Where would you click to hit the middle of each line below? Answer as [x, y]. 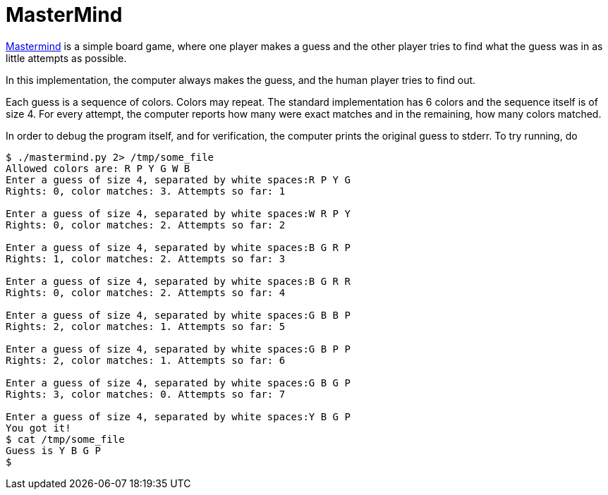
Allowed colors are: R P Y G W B [98, 168]
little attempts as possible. [66, 58]
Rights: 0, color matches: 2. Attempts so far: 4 [146, 292]
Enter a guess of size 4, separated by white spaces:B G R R [178, 281]
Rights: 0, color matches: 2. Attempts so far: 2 [146, 225]
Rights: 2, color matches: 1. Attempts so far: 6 [146, 360]
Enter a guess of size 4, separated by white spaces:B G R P [178, 247]
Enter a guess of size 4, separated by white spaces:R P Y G [178, 179]
